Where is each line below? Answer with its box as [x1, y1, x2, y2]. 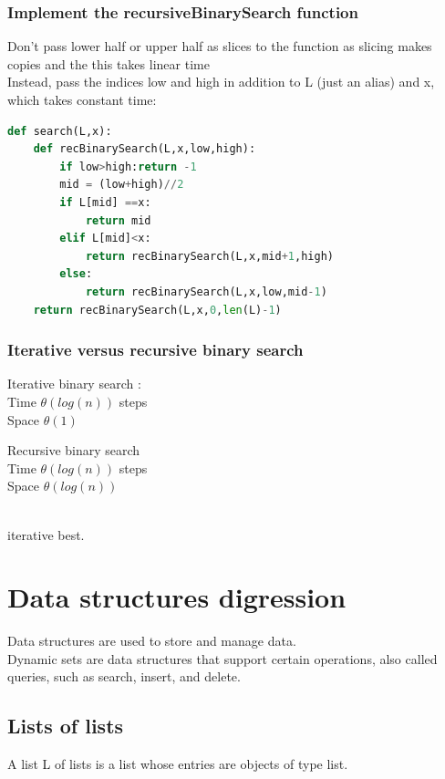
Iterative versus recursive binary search [7, 338, 304, 361]
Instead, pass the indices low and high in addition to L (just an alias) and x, [7, 72, 435, 91]
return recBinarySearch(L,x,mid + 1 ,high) [85, 249, 334, 263]
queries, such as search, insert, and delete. [7, 667, 241, 686]
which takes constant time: [7, 90, 157, 109]
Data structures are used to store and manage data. [7, 631, 296, 650]
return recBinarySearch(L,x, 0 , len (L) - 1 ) [33, 303, 282, 317]
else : [59, 267, 93, 281]
